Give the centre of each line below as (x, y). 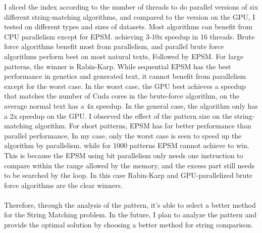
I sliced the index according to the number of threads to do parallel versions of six (131, 7)
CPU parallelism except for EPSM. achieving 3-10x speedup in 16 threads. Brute (129, 36)
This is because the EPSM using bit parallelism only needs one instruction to (124, 155)
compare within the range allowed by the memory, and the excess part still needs (129, 165)
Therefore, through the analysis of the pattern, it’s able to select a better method (130, 204)
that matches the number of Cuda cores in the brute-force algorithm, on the (122, 96)
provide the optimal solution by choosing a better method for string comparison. (129, 225)
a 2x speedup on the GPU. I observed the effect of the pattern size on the (118, 115)
